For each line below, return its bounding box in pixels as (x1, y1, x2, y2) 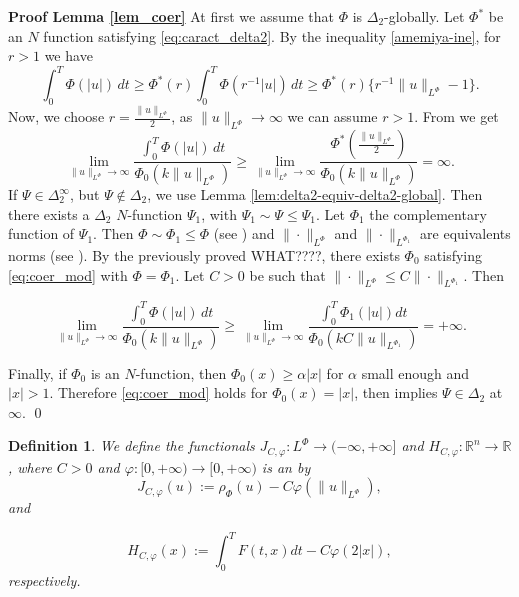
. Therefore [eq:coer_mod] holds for (49, 382, 268, 403)
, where (8, 456, 52, 477)
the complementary (369, 203, 487, 224)
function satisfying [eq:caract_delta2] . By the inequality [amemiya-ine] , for (43, 25, 501, 46)
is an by (261, 456, 311, 477)
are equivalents (420, 223, 511, 244)
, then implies (354, 382, 438, 403)
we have (44, 45, 93, 66)
